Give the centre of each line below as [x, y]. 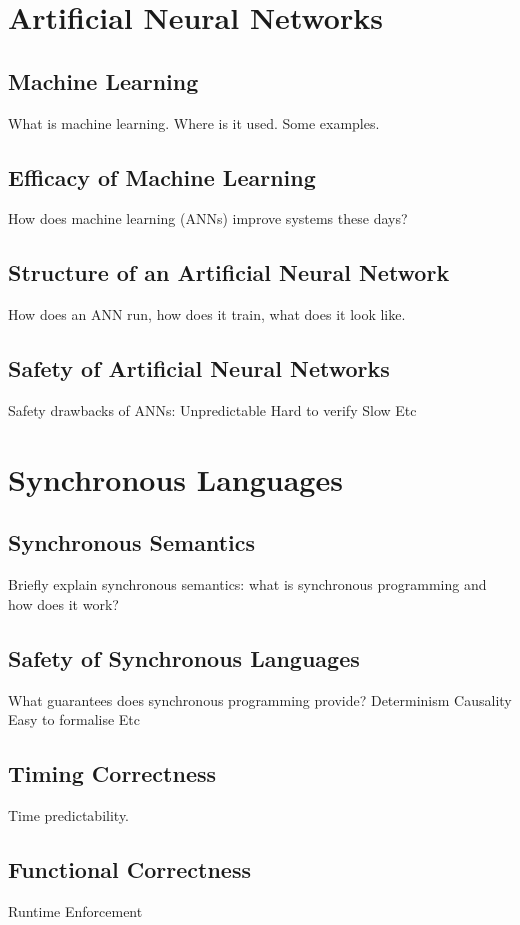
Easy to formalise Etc [74, 719]
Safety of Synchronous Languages [184, 657]
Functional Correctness [129, 868]
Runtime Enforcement [75, 910]
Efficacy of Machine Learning [162, 176]
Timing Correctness [112, 773]
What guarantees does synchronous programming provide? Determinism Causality [260, 699]
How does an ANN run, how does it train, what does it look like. [207, 314]
